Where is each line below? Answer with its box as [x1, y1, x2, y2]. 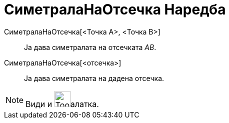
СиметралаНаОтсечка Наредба [4, 1, 226, 18]
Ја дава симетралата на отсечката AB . [24, 42, 156, 51]
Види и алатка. [25, 98, 99, 109]
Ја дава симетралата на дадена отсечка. [24, 73, 164, 82]
